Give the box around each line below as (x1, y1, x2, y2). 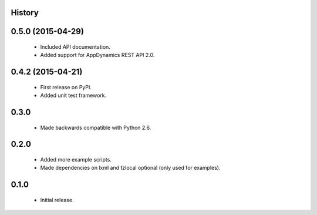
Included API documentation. (40, 43, 111, 51)
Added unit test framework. (40, 92, 107, 99)
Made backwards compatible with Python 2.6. (40, 124, 151, 131)
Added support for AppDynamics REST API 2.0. (40, 52, 155, 59)
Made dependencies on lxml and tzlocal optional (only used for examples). (40, 164, 221, 172)
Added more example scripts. (40, 156, 112, 163)
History (11, 8, 39, 18)
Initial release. (40, 196, 74, 203)
